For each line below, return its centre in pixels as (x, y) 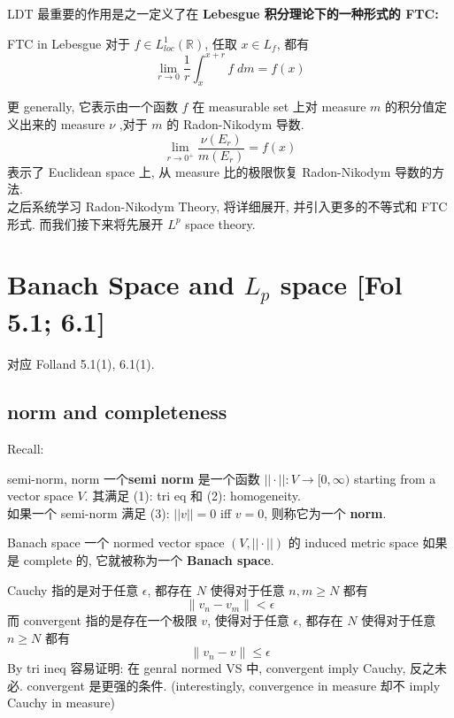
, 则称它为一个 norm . (325, 512)
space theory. (220, 223)
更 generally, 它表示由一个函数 (92, 107)
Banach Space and (121, 284)
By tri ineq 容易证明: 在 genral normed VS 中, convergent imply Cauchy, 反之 (221, 668)
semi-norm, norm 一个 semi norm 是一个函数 (134, 478)
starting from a (395, 478)
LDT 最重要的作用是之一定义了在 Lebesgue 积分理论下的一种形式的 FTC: (223, 13)
